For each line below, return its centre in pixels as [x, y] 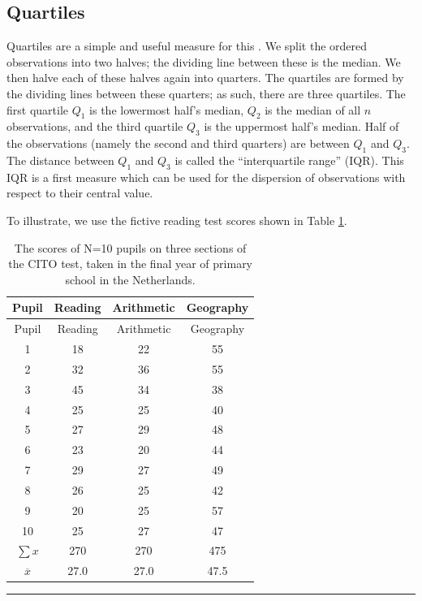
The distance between [60, 160]
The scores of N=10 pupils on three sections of [130, 247]
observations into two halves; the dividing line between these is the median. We [204, 61]
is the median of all [313, 109]
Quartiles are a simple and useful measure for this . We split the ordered [187, 46]
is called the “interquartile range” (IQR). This [289, 160]
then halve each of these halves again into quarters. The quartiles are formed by [205, 78]
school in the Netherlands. [130, 279]
